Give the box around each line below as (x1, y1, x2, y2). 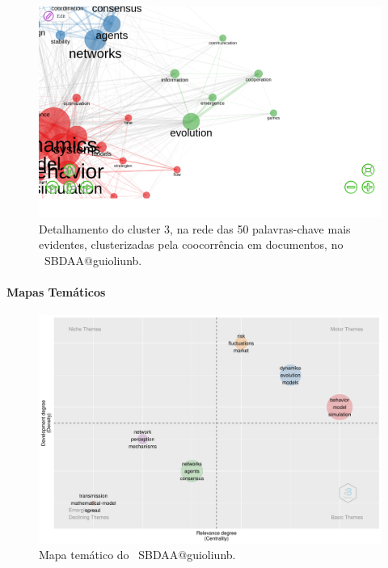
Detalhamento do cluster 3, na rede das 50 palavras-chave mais (39, 220, 351, 237)
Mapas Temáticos (6, 284, 106, 301)
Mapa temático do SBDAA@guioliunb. (39, 546, 236, 563)
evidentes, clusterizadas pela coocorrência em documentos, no (39, 236, 344, 253)
